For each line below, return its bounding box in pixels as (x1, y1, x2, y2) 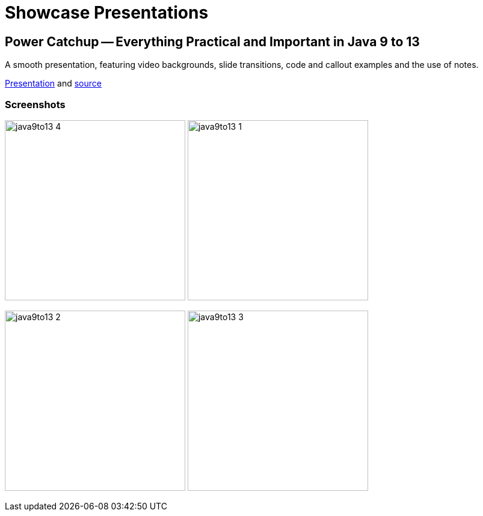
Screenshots (5, 98, 66, 111)
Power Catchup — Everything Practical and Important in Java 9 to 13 (5, 34, 420, 49)
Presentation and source (5, 78, 102, 89)
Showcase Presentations (5, 2, 209, 23)
